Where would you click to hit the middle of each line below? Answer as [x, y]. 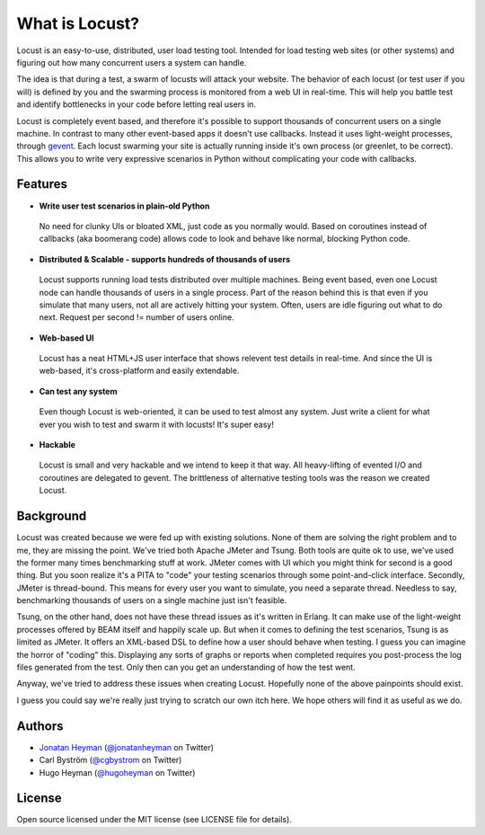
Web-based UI [66, 338]
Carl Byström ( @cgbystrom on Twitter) [110, 760]
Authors [40, 726]
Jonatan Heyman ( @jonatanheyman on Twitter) [127, 747]
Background [52, 516]
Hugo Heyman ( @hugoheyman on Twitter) [117, 772]
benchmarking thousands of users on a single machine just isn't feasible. [152, 600]
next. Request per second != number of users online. [137, 317]
